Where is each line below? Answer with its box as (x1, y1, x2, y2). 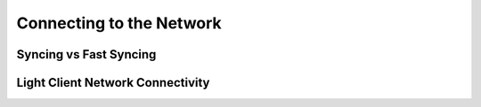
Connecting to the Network (16, 13, 222, 33)
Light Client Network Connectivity (16, 75, 210, 90)
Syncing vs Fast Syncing (16, 47, 157, 62)
